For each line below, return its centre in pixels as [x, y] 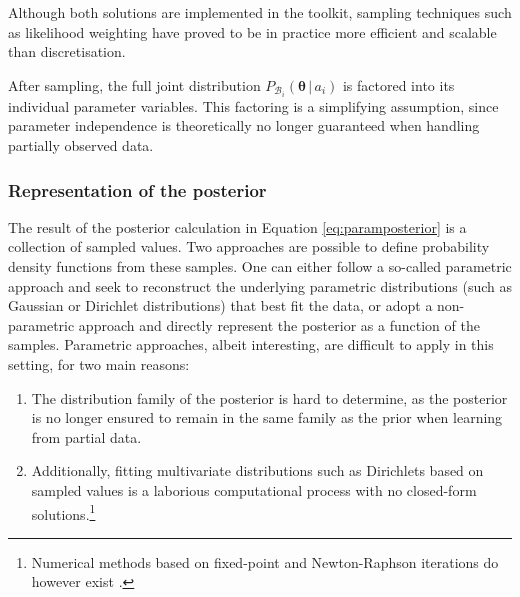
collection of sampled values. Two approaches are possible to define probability [249, 246]
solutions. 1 [63, 512]
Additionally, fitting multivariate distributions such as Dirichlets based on [257, 470]
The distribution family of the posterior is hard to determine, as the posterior [269, 397]
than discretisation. [67, 51]
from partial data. [86, 436]
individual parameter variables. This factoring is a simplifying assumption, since [253, 105]
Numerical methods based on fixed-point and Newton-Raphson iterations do [265, 561]
